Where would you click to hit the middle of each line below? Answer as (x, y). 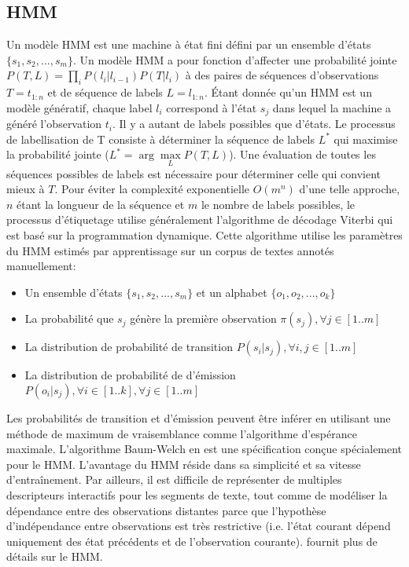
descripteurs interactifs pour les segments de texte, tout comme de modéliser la (197, 494)
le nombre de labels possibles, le (278, 204)
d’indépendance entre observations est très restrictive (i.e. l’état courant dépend (199, 526)
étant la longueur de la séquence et (101, 204)
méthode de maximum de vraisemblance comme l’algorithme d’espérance (182, 433)
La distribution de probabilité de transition (129, 347)
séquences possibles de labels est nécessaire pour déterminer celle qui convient (193, 173)
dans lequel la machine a (332, 107)
